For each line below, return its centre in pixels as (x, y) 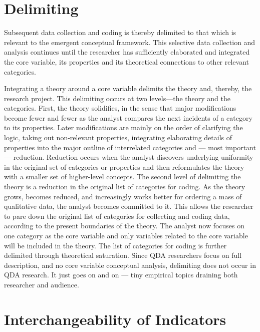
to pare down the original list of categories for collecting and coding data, (117, 216)
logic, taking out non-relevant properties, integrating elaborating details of (118, 137)
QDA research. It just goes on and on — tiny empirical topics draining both (121, 275)
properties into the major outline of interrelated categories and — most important (130, 147)
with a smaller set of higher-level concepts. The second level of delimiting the (122, 177)
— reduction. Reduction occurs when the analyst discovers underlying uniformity (129, 157)
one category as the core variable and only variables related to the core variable (126, 235)
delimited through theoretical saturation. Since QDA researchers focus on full (123, 255)
